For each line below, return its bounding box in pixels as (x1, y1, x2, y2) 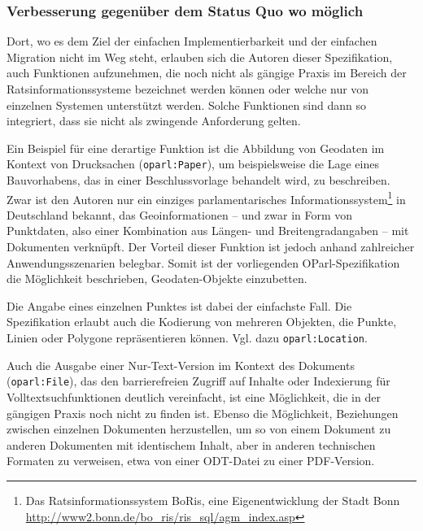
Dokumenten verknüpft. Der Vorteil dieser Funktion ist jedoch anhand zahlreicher (7, 238, 415, 255)
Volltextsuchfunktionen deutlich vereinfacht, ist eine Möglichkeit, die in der (7, 388, 381, 405)
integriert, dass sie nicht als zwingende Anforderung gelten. (7, 112, 301, 129)
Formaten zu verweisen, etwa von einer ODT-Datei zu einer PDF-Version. (7, 452, 375, 469)
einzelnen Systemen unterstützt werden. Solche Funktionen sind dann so (7, 96, 366, 113)
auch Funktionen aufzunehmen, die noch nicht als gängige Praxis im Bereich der (7, 64, 407, 81)
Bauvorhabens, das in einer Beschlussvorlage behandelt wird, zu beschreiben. (7, 172, 390, 189)
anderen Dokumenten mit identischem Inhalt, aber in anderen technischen (7, 436, 376, 453)
